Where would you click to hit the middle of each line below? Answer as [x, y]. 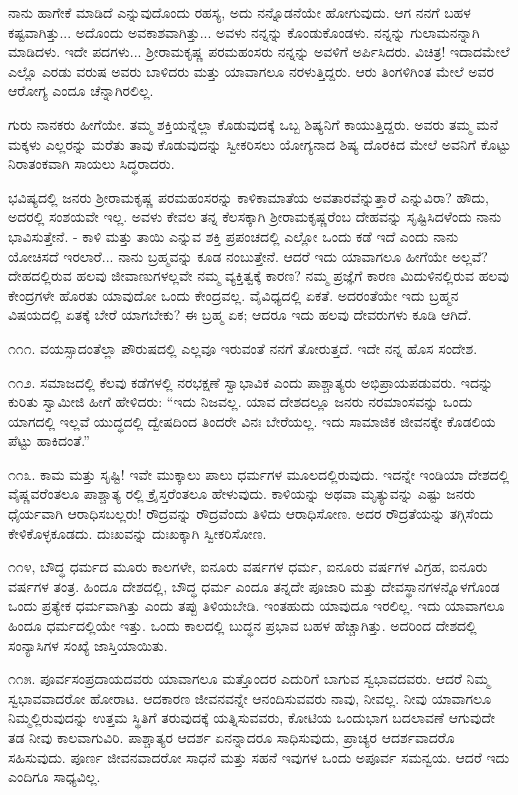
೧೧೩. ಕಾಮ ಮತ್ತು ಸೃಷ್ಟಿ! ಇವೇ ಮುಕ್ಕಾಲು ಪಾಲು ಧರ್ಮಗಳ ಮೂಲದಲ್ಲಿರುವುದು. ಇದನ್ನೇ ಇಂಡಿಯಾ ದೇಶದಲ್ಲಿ [259, 473]
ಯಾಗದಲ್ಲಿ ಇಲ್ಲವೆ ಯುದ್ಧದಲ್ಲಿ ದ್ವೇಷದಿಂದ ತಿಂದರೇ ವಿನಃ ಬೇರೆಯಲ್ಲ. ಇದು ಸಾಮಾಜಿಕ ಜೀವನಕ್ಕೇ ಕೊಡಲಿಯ [252, 420]
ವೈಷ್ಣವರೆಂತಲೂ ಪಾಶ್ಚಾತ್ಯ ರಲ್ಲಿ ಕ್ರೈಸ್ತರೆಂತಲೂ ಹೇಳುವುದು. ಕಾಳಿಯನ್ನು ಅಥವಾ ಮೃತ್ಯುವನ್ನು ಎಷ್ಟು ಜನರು [242, 493]
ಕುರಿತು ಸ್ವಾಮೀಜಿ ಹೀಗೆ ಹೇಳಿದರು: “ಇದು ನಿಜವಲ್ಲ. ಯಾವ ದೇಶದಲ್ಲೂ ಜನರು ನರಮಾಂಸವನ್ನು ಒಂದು [240, 401]
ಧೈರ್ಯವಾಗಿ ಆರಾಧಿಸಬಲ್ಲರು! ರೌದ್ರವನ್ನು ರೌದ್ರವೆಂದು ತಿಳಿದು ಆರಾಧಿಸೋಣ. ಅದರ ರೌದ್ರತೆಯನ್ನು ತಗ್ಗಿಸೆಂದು [251, 513]
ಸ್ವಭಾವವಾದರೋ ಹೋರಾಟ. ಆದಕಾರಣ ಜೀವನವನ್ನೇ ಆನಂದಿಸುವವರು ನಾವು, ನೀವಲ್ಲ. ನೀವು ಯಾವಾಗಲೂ [250, 697]
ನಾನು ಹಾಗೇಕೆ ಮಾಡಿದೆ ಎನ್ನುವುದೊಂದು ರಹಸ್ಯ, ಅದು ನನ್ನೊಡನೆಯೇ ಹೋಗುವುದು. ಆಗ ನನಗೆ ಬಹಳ [239, 12]
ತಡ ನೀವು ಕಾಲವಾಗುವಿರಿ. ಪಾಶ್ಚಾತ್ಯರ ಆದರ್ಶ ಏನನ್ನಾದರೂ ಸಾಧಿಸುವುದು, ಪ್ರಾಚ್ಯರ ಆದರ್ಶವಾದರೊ [231, 737]
